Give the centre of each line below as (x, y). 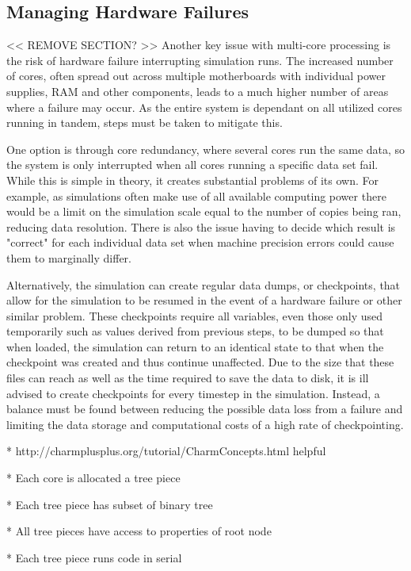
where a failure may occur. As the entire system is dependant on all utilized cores (204, 107)
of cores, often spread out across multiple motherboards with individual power (196, 76)
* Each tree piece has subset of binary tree (110, 504)
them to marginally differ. (69, 257)
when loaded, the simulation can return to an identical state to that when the (195, 346)
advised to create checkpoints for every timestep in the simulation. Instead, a (193, 393)
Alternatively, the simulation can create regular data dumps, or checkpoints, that (204, 284)
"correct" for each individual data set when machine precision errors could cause (200, 242)
